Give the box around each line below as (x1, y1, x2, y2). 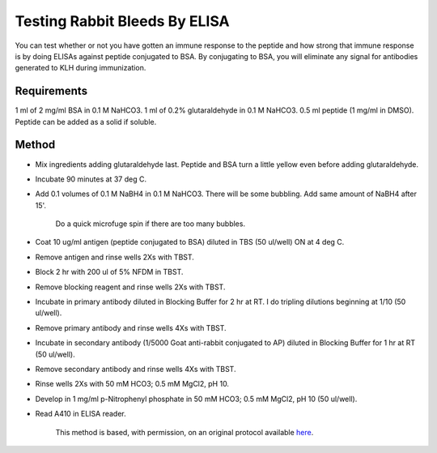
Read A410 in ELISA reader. (35, 409, 126, 419)
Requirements (15, 84, 88, 98)
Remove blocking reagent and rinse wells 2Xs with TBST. (35, 282, 226, 292)
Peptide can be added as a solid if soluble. (15, 117, 157, 126)
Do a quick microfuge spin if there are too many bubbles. (55, 219, 246, 229)
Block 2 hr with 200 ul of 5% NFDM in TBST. (35, 267, 184, 277)
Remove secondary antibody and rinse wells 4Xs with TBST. (35, 365, 236, 374)
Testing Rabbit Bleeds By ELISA (15, 12, 230, 30)
